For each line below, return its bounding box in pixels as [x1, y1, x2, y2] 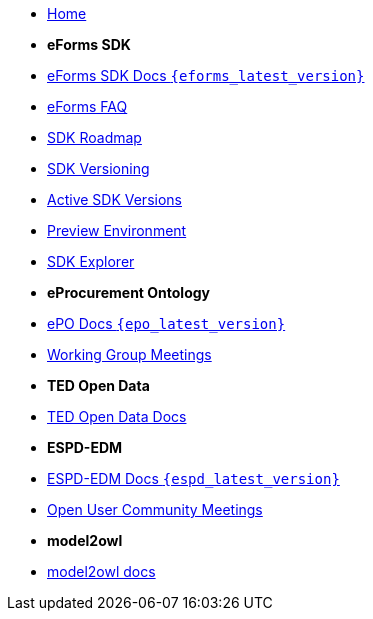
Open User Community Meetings [47, 501, 263, 518]
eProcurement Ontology [47, 284, 211, 301]
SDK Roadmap [47, 129, 142, 146]
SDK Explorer [47, 253, 135, 270]
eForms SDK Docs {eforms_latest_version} [47, 67, 365, 84]
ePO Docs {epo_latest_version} [47, 315, 286, 332]
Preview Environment [47, 222, 187, 239]
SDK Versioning [47, 160, 150, 177]
